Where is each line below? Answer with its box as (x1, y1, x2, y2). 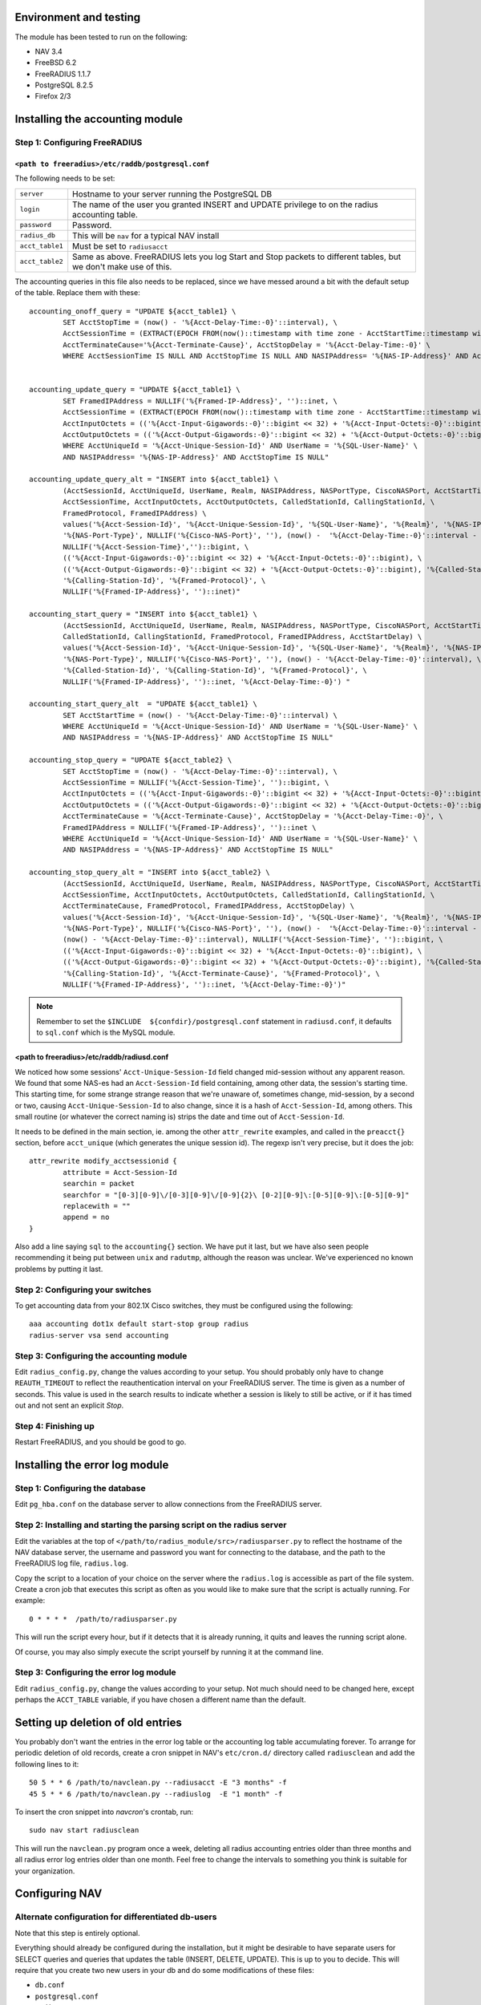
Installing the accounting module (14, 112, 184, 126)
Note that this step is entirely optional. (14, 1928, 140, 1938)
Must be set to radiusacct (72, 241, 168, 252)
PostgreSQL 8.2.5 (34, 80, 94, 90)
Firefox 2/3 (34, 91, 71, 101)
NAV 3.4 (34, 47, 63, 56)
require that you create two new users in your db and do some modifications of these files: (14, 1965, 314, 1975)
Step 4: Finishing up (14, 1420, 95, 1432)
